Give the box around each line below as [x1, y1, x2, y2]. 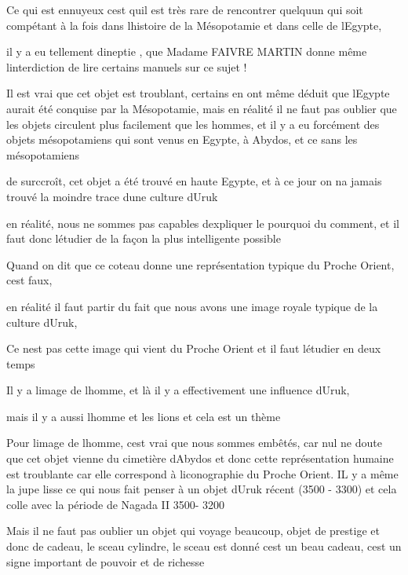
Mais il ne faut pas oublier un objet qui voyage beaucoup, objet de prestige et [6, 522, 380, 539]
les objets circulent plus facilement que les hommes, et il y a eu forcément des [6, 115, 380, 132]
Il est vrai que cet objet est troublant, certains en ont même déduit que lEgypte [6, 85, 390, 101]
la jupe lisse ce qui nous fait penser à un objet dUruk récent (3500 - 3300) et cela [6, 481, 397, 497]
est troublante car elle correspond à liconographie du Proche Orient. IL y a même [6, 465, 399, 482]
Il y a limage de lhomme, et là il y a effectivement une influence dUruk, [6, 382, 350, 398]
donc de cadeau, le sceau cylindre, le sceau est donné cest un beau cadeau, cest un [6, 538, 402, 555]
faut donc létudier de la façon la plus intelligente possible [6, 230, 281, 247]
